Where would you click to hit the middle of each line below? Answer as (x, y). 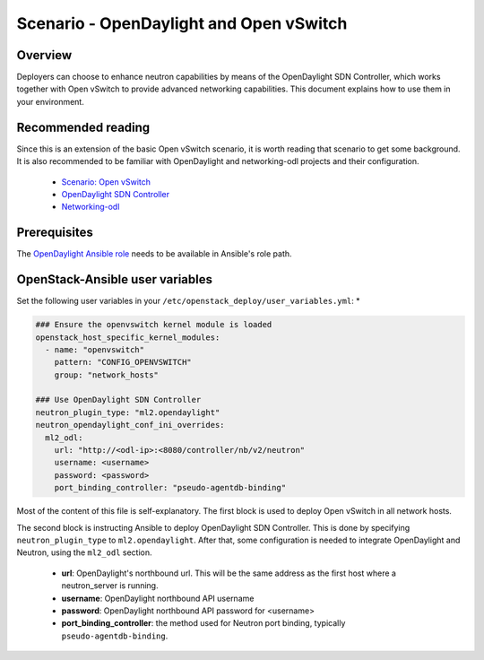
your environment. (50, 101)
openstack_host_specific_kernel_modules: (128, 337)
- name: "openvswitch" (95, 349)
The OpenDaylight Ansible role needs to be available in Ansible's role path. (154, 254)
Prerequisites (55, 233)
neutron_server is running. (110, 586)
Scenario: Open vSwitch (106, 182)
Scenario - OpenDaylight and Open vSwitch (182, 23)
